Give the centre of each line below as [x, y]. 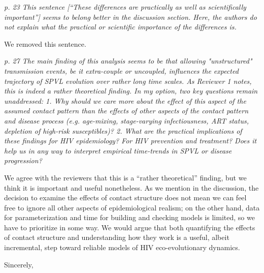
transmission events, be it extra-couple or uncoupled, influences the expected [121, 70]
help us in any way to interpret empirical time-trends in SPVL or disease [118, 150]
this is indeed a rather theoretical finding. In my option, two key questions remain [131, 91]
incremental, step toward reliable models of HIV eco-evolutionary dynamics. [122, 247]
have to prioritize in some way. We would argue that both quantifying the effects [130, 227]
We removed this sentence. [45, 43]
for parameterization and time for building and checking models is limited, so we [129, 217]
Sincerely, [19, 264]
